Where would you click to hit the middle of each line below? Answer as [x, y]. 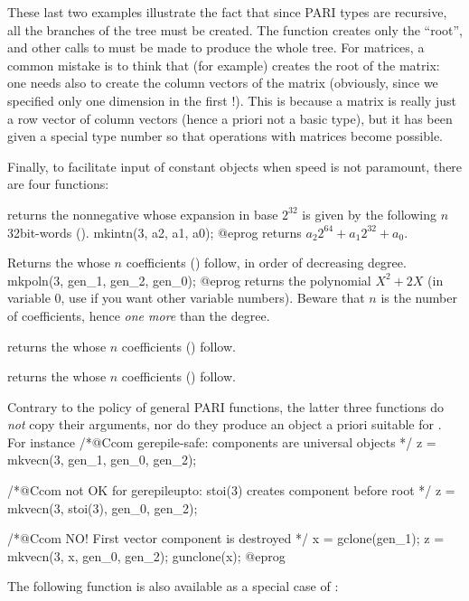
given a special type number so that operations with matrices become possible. [225, 136]
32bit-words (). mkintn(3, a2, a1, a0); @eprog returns [155, 232]
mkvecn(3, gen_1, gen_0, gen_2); [102, 460]
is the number [419, 298]
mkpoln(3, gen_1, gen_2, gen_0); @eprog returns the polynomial [189, 280]
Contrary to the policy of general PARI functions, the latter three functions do [225, 406]
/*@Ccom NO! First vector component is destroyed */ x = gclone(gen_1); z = [226, 538]
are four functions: [58, 184]
